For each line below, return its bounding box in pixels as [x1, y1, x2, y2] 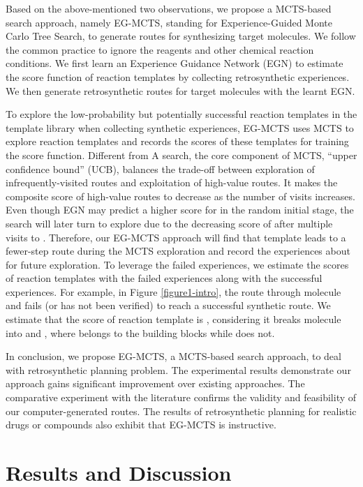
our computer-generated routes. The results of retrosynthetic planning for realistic [6, 403, 357, 418]
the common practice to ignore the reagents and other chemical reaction [6, 42, 314, 57]
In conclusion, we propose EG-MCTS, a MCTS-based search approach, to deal [6, 349, 341, 364]
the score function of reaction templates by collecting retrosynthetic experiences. [6, 69, 350, 84]
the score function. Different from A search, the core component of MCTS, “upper [6, 147, 357, 162]
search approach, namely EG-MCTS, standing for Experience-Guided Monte [6, 15, 332, 29]
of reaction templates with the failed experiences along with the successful [6, 271, 323, 285]
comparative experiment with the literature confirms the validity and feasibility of [6, 390, 357, 405]
